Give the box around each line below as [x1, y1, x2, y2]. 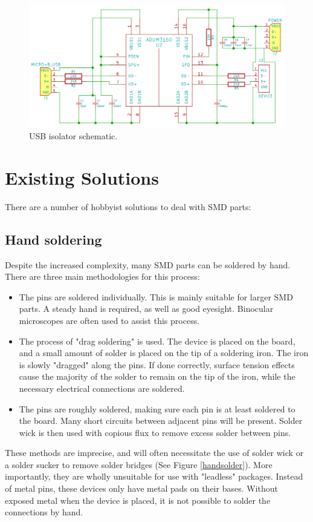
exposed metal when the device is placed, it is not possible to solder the [5, 494, 271, 506]
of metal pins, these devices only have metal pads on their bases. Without [5, 482, 278, 495]
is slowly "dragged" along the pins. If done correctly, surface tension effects [19, 358, 295, 371]
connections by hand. [5, 506, 83, 518]
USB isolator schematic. [29, 130, 118, 142]
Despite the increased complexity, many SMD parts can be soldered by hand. [5, 258, 291, 271]
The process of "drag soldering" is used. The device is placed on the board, [19, 334, 295, 347]
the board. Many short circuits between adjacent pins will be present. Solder [19, 414, 303, 427]
